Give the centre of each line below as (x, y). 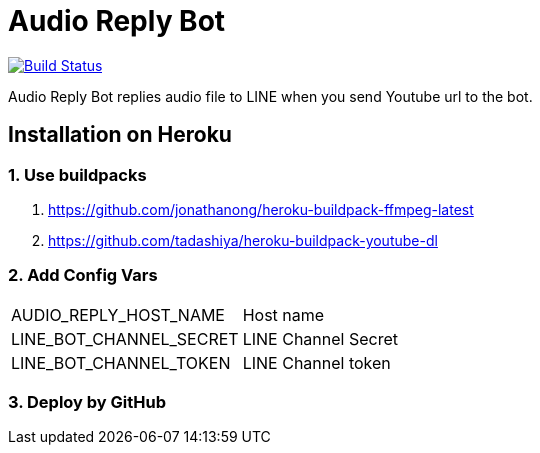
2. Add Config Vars (83, 275)
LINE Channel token (316, 362)
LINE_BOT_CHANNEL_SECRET (125, 338)
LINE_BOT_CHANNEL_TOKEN (121, 362)
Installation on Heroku (120, 135)
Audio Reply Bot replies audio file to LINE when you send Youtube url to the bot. (270, 96)
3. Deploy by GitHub (87, 402)
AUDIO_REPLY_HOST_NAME (118, 314)
